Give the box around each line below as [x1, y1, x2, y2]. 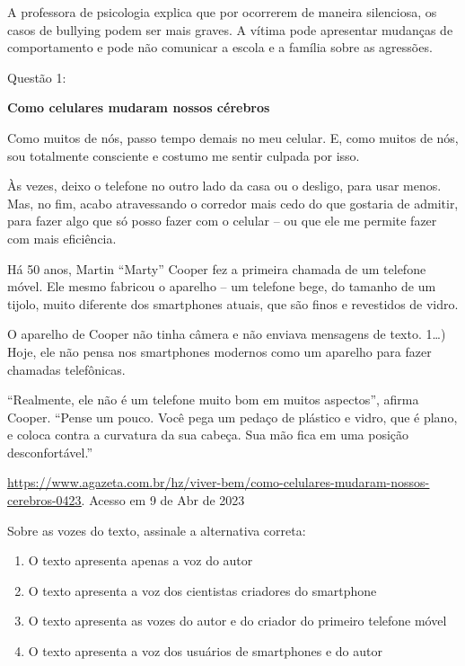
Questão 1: [7, 67, 66, 86]
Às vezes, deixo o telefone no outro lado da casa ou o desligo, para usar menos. [7, 176, 442, 195]
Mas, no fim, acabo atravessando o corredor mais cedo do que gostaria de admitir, [7, 193, 459, 212]
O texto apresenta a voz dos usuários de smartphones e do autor [28, 642, 382, 661]
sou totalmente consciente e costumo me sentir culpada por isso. [7, 146, 360, 164]
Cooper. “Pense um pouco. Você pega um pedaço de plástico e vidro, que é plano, [7, 407, 458, 426]
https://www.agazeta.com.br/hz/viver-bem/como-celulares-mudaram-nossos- [7, 473, 430, 492]
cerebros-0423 [7, 491, 82, 510]
